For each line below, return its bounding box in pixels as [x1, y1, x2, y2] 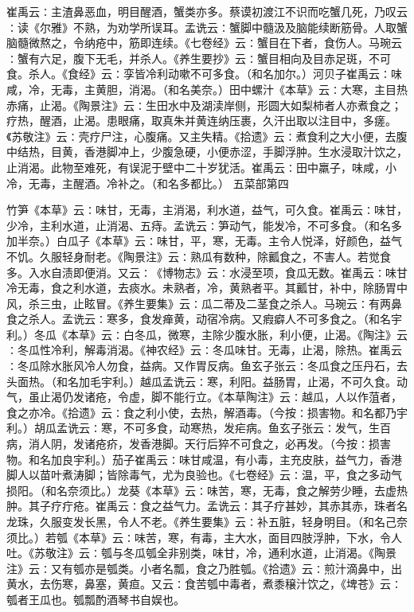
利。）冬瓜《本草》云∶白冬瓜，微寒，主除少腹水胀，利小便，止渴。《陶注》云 [6, 325, 408, 342]
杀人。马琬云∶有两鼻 [290, 294, 402, 311]
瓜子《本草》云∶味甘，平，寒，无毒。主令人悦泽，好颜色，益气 [67, 232, 402, 249]
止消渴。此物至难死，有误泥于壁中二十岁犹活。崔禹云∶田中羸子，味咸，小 [6, 158, 396, 175]
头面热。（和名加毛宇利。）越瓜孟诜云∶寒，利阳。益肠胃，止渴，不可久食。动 [6, 372, 408, 389]
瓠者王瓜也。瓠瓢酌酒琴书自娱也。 [6, 591, 185, 607]
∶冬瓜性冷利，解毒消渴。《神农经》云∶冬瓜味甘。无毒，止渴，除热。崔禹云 [6, 341, 402, 358]
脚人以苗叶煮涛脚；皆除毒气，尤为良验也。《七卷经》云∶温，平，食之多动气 [6, 466, 402, 483]
